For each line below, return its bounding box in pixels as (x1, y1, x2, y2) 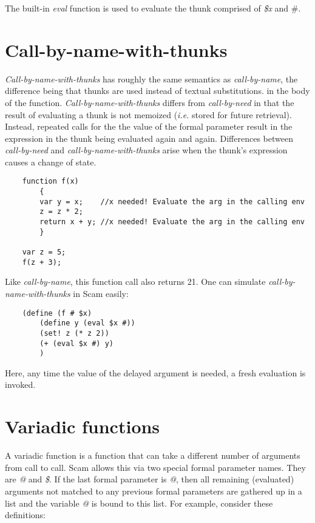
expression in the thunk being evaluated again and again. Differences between (5, 132, 293, 144)
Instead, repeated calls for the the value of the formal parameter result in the (5, 120, 293, 133)
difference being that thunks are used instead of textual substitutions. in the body (5, 84, 310, 97)
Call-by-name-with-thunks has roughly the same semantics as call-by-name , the (5, 72, 298, 85)
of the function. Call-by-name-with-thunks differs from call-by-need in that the (5, 96, 294, 108)
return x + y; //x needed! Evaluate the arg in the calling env (39, 218, 305, 227)
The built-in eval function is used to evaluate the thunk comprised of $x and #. (5, 2, 301, 14)
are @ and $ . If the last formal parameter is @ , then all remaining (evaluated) (5, 473, 294, 485)
